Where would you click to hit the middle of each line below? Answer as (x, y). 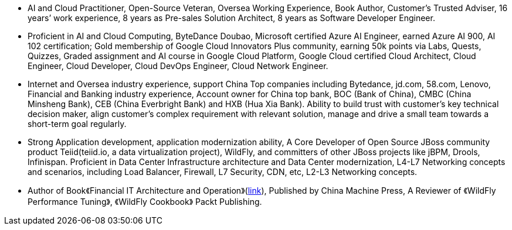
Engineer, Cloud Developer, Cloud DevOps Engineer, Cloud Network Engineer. (178, 66)
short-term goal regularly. (77, 124)
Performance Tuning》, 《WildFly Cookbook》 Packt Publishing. (145, 202)
